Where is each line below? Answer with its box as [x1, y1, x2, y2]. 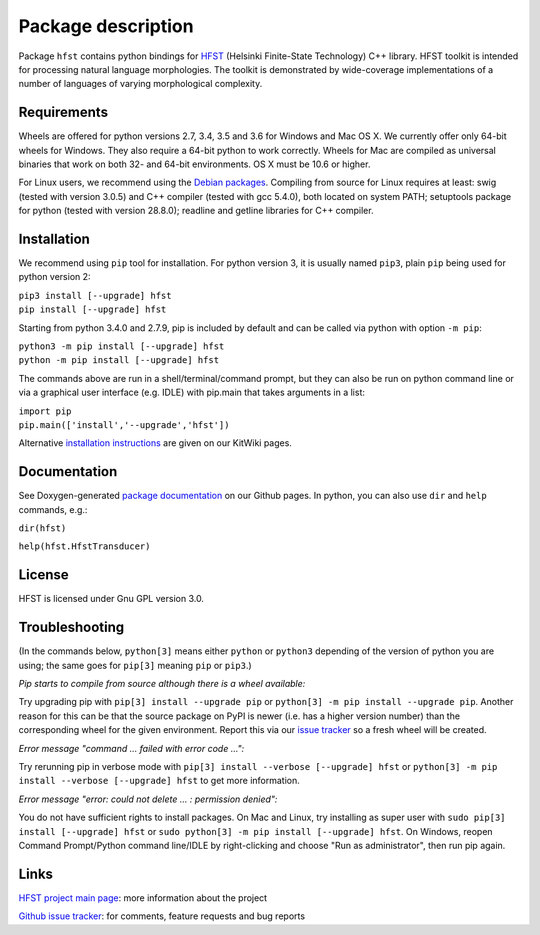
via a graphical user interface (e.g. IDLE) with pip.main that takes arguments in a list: [18, 386, 365, 399]
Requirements [18, 104, 109, 121]
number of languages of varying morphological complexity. [18, 78, 263, 90]
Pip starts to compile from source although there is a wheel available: [18, 678, 306, 690]
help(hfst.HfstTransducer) [18, 541, 151, 552]
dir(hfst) [18, 523, 67, 534]
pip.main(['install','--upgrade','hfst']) [18, 420, 230, 430]
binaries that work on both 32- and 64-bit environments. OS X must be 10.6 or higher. [18, 158, 371, 170]
